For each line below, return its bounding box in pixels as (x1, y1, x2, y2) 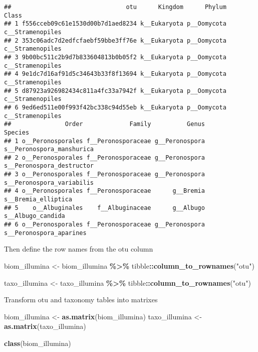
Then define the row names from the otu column (4, 244, 153, 254)
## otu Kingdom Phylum (4, 4, 226, 11)
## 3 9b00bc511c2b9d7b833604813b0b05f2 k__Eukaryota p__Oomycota (4, 53, 226, 61)
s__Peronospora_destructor (4, 162, 94, 170)
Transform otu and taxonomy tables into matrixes (4, 294, 158, 305)
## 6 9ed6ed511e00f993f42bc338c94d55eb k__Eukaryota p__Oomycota (4, 103, 226, 111)
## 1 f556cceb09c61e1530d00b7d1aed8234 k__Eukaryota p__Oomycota (4, 20, 226, 28)
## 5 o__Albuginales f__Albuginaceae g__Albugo (4, 204, 205, 211)
